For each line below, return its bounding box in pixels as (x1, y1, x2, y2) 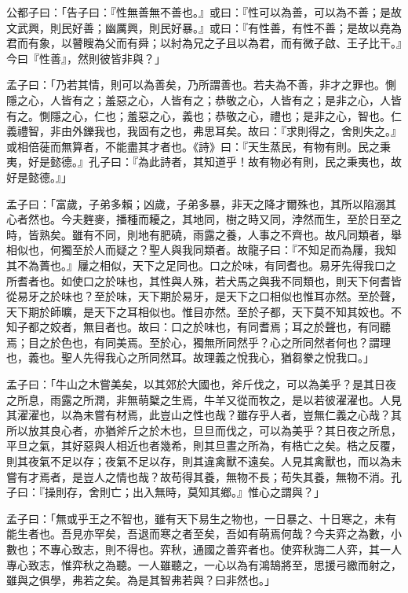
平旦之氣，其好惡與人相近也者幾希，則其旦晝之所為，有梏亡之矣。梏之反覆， (6, 437, 402, 454)
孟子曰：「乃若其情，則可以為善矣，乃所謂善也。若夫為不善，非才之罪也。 (6, 76, 385, 93)
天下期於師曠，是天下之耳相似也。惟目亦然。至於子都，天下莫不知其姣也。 (6, 303, 391, 319)
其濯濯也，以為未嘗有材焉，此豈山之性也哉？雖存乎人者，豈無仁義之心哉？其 (6, 407, 402, 423)
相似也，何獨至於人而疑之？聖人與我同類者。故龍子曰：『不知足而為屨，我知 (6, 241, 396, 258)
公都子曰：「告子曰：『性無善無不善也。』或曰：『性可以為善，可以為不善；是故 (6, 4, 402, 20)
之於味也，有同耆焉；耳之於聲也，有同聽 (181, 319, 391, 335)
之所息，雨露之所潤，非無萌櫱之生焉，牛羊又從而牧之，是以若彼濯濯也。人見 (6, 391, 402, 407)
